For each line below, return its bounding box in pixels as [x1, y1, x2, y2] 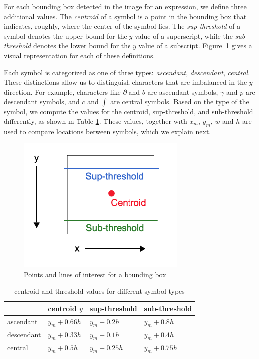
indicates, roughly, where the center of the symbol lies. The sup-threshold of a [4, 21, 241, 31]
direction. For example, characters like [4, 86, 121, 97]
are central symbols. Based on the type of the [110, 96, 249, 107]
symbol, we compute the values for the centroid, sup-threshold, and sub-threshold [4, 106, 253, 117]
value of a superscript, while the [135, 30, 233, 41]
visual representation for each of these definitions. [4, 50, 155, 60]
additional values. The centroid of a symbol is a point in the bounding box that [4, 11, 247, 21]
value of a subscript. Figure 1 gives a [138, 40, 252, 51]
